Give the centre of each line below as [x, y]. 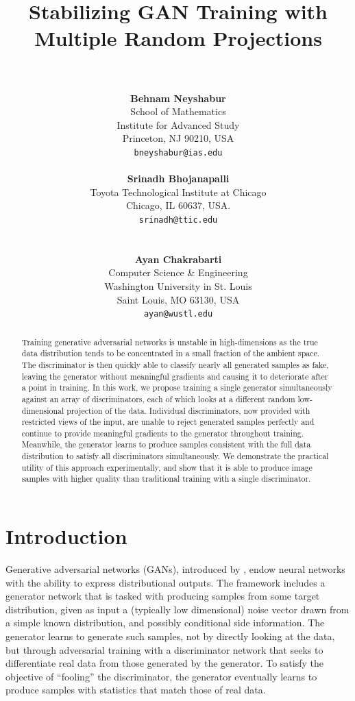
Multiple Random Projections [178, 38]
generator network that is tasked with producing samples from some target [163, 596]
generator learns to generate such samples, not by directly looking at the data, [170, 636]
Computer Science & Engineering [178, 272]
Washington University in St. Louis [178, 285]
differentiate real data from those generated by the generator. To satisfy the [165, 663]
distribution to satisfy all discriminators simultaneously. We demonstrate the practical [175, 456]
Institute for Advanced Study [178, 124]
